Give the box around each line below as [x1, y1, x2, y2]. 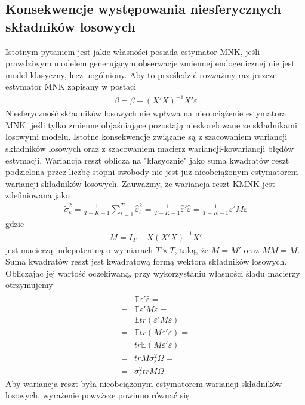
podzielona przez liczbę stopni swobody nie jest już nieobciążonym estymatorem [5, 165, 298, 178]
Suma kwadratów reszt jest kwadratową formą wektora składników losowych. [5, 255, 287, 268]
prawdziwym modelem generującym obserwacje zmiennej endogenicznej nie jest [5, 57, 295, 69]
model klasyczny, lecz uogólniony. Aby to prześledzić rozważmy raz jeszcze [5, 68, 277, 81]
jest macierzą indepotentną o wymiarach [5, 243, 153, 256]
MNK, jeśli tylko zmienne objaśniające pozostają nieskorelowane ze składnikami [5, 118, 297, 131]
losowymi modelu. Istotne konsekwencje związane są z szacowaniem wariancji [5, 130, 288, 143]
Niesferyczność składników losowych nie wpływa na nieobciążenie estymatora [5, 107, 286, 119]
